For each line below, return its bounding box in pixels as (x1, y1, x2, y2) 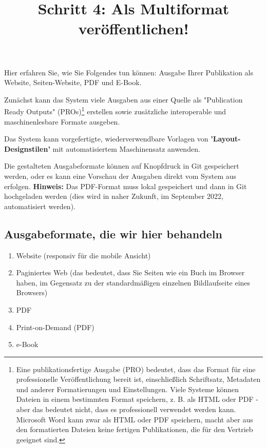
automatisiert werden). (4, 200, 75, 211)
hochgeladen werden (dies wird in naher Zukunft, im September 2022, (4, 191, 223, 201)
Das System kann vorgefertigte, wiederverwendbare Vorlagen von (4, 133, 208, 144)
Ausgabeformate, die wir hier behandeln (4, 226, 222, 241)
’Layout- (211, 133, 241, 144)
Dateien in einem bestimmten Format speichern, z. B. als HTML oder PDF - (16, 394, 258, 404)
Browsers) (16, 287, 48, 298)
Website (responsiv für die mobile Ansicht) (16, 250, 151, 260)
